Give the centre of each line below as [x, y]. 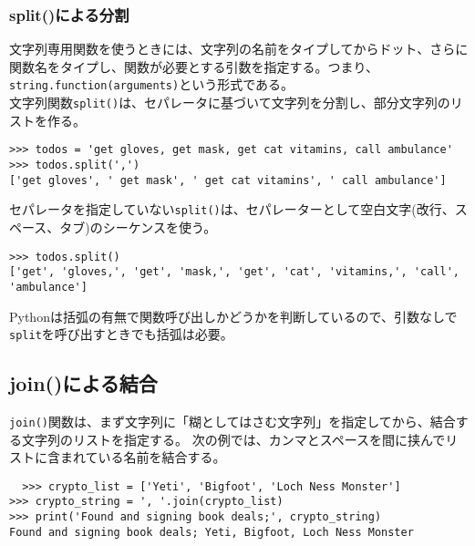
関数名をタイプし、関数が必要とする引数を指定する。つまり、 [194, 66]
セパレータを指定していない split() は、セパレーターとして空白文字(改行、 [232, 209]
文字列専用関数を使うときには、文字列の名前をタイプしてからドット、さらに [239, 49]
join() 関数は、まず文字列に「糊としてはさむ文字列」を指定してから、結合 [232, 421]
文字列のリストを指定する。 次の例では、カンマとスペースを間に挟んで [233, 439]
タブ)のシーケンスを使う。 [138, 227]
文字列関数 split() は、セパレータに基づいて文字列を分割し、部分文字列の [230, 103]
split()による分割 [69, 14]
